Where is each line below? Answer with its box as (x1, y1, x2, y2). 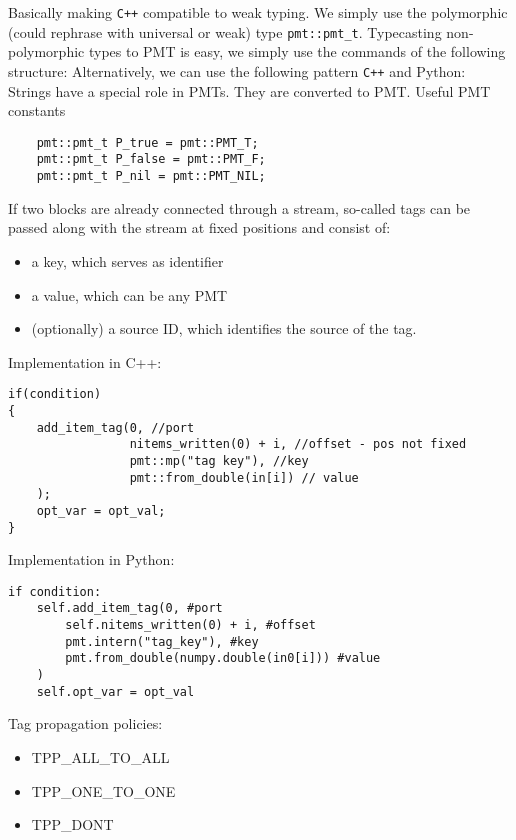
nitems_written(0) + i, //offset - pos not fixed (129, 437, 467, 452)
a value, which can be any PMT (31, 284, 228, 305)
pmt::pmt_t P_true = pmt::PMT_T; (36, 135, 259, 150)
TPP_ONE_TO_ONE (31, 780, 176, 801)
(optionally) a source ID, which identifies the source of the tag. (31, 318, 417, 339)
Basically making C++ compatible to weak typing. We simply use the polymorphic (8, 2, 508, 22)
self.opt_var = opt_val (36, 684, 195, 699)
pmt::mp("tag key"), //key (129, 453, 309, 468)
